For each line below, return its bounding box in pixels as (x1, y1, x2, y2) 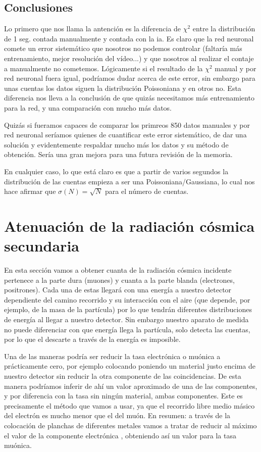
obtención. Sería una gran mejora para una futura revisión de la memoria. (4, 149, 233, 160)
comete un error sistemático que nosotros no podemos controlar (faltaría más (4, 43, 242, 54)
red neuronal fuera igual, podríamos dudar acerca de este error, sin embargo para (4, 73, 255, 83)
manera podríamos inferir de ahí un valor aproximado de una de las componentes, (4, 380, 257, 391)
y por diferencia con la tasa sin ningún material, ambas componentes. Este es (4, 390, 243, 401)
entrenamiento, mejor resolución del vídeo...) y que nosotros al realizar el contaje (4, 53, 254, 63)
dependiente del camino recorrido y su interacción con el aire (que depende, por (4, 294, 250, 305)
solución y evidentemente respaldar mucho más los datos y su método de (4, 139, 229, 149)
